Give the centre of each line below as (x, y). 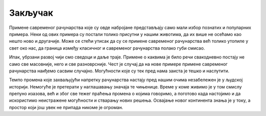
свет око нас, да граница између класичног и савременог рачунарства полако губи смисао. (107, 48)
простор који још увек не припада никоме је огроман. (66, 107)
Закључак (31, 13)
